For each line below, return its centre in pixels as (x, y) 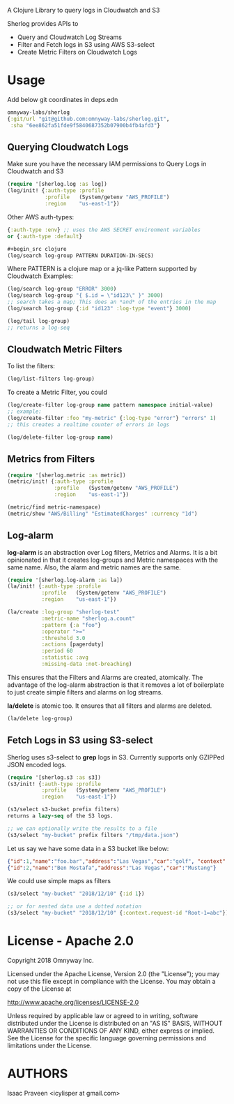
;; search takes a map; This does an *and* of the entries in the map (112, 302)
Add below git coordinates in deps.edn (63, 99)
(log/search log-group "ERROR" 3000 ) (62, 289)
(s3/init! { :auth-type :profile (54, 784)
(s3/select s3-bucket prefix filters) (63, 810)
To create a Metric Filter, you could (57, 392)
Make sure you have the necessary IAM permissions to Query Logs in (107, 164)
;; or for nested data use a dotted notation (74, 907)
